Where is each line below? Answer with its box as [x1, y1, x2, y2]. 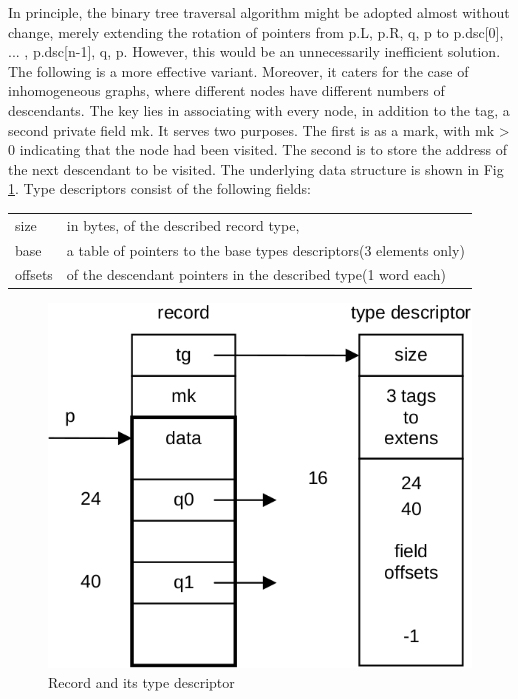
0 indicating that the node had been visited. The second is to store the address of [8, 139, 508, 160]
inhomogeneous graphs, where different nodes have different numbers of [8, 80, 445, 101]
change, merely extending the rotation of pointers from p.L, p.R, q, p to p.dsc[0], [8, 21, 504, 42]
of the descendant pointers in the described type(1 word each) [66, 264, 446, 285]
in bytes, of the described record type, [66, 214, 300, 235]
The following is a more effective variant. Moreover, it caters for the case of [8, 60, 469, 81]
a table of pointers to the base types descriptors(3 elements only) [66, 239, 465, 260]
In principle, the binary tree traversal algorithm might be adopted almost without [8, 2, 510, 22]
